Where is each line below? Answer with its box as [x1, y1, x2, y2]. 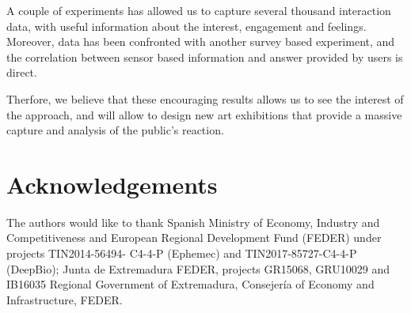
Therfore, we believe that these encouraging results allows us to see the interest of [6, 90, 404, 107]
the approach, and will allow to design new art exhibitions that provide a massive [6, 106, 402, 123]
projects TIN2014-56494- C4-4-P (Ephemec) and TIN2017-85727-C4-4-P [6, 245, 357, 262]
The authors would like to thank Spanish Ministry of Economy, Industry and [6, 213, 380, 230]
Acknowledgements [6, 168, 218, 200]
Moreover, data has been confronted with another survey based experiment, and [6, 33, 395, 50]
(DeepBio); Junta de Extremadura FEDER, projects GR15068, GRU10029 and [6, 260, 390, 277]
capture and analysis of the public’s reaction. [6, 122, 224, 138]
